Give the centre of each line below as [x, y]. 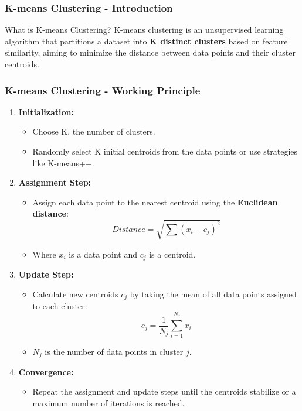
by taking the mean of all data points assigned [213, 294]
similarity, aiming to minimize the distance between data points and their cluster [150, 52]
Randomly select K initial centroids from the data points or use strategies [165, 151]
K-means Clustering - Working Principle [103, 90]
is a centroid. [172, 254]
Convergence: [46, 371]
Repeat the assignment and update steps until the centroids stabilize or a [164, 391]
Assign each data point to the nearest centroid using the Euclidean [155, 202]
